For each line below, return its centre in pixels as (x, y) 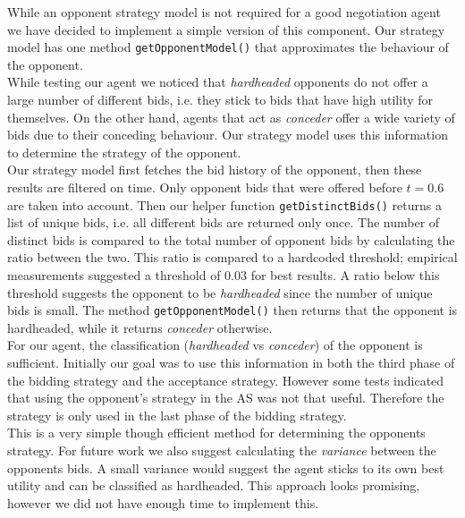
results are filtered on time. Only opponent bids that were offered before (205, 187)
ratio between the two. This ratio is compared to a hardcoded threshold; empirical (232, 257)
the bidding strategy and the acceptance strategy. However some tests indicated (226, 380)
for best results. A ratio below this (345, 275)
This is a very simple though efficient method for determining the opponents (216, 433)
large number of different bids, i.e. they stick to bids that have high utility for (220, 100)
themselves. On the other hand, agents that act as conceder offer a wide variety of (231, 117)
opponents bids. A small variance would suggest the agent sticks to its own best (226, 467)
